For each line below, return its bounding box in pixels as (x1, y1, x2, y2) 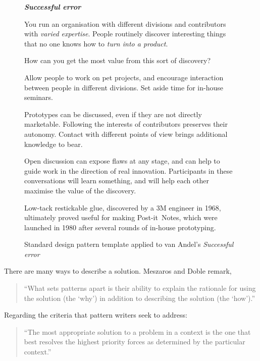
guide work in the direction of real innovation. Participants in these (24, 165, 233, 176)
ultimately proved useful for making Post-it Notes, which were (24, 212, 218, 223)
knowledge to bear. (24, 138, 83, 149)
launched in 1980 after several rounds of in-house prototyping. (24, 222, 216, 232)
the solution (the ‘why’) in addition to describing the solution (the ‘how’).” (24, 292, 255, 303)
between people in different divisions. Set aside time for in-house (24, 82, 223, 92)
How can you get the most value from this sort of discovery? (24, 55, 211, 66)
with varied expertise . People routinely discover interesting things (24, 28, 226, 39)
